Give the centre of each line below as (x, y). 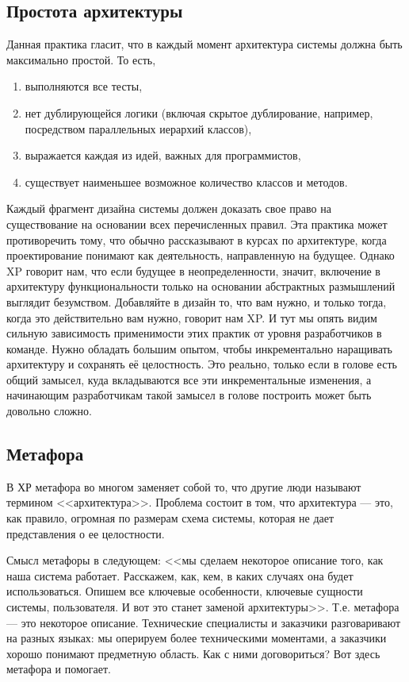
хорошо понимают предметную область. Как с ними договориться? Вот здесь (193, 653)
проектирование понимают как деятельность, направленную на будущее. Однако (201, 255)
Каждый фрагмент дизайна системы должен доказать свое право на (169, 208)
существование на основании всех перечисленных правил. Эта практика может (197, 223)
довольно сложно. (49, 411)
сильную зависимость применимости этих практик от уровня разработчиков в (194, 333)
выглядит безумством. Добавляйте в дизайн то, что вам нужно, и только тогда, (197, 301)
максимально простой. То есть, (81, 59)
